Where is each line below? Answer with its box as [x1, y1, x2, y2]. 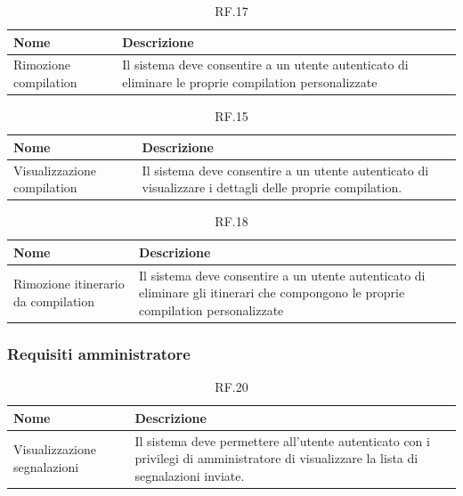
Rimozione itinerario [13, 274, 125, 293]
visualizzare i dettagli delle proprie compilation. [142, 178, 402, 197]
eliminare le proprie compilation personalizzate [122, 73, 378, 92]
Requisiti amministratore [7, 342, 191, 364]
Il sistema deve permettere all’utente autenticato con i [134, 431, 430, 450]
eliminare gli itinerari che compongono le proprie [139, 283, 405, 302]
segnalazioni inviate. [134, 466, 245, 484]
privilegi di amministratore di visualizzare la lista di [134, 449, 418, 468]
